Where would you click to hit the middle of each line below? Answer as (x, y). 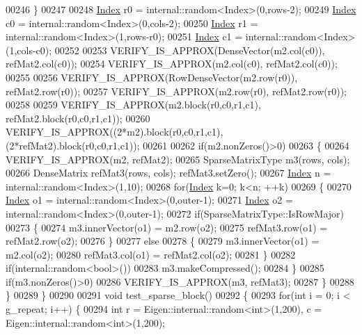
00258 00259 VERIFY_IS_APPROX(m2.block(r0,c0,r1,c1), (133, 105)
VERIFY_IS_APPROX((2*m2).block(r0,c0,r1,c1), (115, 132)
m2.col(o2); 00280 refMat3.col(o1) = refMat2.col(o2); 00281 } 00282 (151, 254)
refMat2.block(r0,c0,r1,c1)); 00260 (78, 118)
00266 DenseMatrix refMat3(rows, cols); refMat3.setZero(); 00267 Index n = (168, 173)
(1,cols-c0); (29, 50)
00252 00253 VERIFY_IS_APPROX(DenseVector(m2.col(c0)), (190, 50)
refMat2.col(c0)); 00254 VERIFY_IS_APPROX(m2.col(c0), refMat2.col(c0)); (172, 64)
